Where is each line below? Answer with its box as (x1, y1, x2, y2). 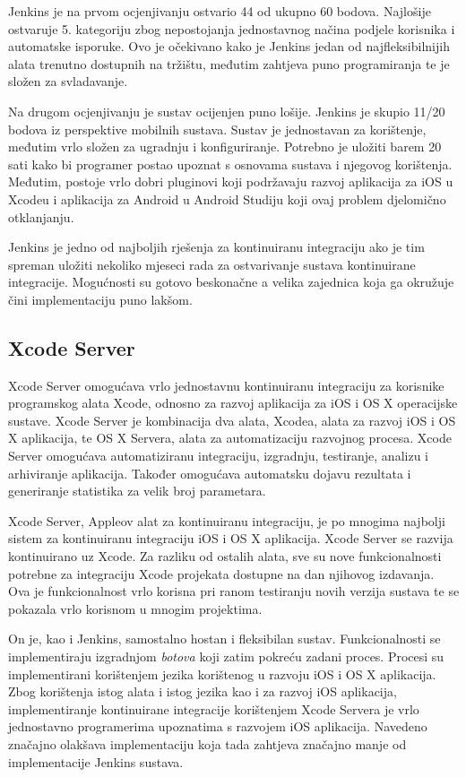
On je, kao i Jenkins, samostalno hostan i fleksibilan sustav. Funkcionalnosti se (8, 629, 441, 648)
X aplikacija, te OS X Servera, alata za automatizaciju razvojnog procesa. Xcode (8, 428, 452, 447)
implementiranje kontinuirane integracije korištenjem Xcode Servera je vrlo (8, 699, 419, 718)
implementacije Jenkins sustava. (8, 752, 184, 771)
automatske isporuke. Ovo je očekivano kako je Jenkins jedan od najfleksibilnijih (8, 37, 450, 56)
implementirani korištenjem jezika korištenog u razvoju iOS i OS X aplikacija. (8, 664, 436, 683)
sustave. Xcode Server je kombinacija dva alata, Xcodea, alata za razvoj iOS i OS (8, 410, 456, 429)
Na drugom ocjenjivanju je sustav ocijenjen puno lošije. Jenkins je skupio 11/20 (8, 101, 445, 120)
